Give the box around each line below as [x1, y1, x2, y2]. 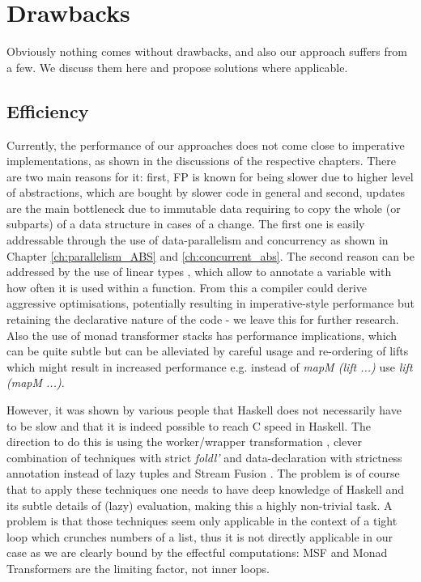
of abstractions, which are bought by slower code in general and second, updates [6, 184, 406, 201]
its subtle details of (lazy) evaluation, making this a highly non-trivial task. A [6, 496, 393, 513]
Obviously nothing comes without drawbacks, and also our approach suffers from [6, 43, 407, 60]
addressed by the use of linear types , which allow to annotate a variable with [6, 263, 392, 280]
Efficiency [6, 98, 89, 123]
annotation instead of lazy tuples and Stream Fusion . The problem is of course [6, 465, 400, 482]
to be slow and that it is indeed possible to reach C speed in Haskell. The [6, 417, 372, 434]
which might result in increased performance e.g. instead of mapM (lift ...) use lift [6, 358, 413, 375]
